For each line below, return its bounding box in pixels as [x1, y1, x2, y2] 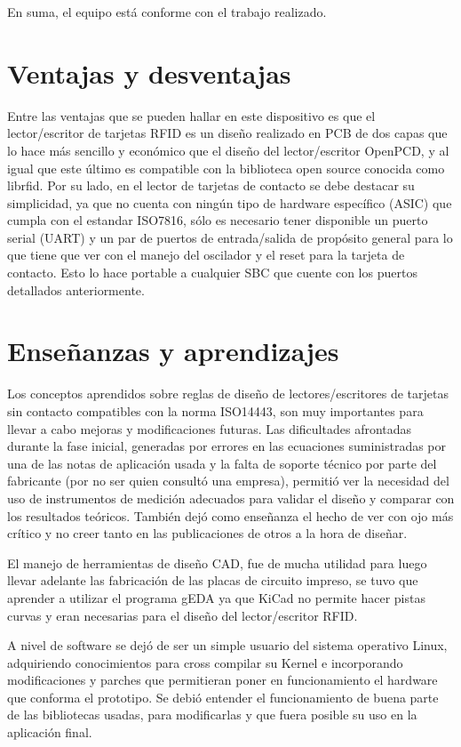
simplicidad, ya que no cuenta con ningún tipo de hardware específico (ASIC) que [7, 193, 452, 212]
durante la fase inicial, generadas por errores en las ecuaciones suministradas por [7, 437, 447, 455]
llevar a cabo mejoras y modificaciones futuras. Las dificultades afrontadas [7, 419, 412, 438]
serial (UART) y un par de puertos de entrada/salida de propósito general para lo [7, 228, 453, 246]
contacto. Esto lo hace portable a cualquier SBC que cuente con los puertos [7, 263, 417, 282]
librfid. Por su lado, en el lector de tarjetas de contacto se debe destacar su [7, 176, 415, 195]
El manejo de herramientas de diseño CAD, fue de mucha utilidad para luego [7, 553, 427, 572]
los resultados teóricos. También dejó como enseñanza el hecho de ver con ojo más [7, 506, 454, 525]
